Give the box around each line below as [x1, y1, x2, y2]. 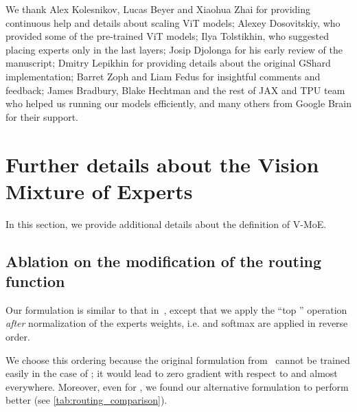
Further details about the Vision [5, 150, 319, 178]
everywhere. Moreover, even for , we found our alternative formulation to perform [5, 379, 349, 393]
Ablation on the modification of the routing [5, 250, 322, 271]
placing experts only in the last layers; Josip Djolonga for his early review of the [5, 42, 343, 56]
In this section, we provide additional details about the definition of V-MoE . [5, 216, 327, 231]
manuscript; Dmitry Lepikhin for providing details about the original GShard [5, 56, 331, 70]
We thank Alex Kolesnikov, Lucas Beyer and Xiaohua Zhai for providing [5, 2, 311, 16]
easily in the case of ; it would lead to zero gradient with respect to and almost [5, 366, 338, 380]
